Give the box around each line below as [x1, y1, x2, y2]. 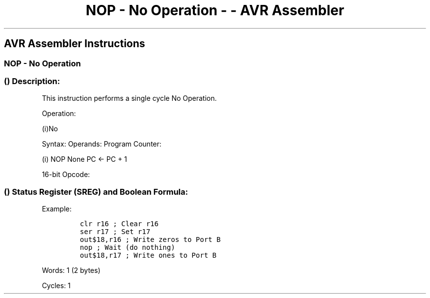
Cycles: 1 [42, 281, 71, 290]
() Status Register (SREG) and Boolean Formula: [4, 186, 188, 197]
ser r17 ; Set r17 [80, 228, 151, 236]
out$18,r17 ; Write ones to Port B [80, 251, 216, 260]
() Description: [4, 76, 60, 86]
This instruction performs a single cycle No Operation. [42, 94, 217, 103]
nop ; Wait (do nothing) [80, 243, 175, 252]
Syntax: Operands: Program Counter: [42, 140, 161, 149]
